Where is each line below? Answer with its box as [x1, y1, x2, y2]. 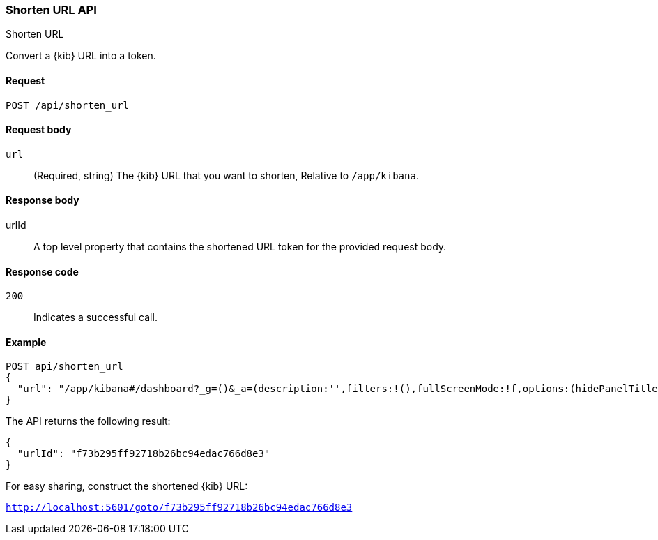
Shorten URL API [6, 3, 97, 17]
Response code [6, 265, 79, 278]
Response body [6, 194, 79, 207]
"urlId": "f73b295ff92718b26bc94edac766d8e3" [17, 448, 270, 460]
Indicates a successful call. [33, 311, 158, 324]
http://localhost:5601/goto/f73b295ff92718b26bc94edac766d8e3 [6, 502, 353, 513]
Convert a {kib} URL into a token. [6, 50, 156, 62]
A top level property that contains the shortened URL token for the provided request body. [33, 241, 447, 253]
